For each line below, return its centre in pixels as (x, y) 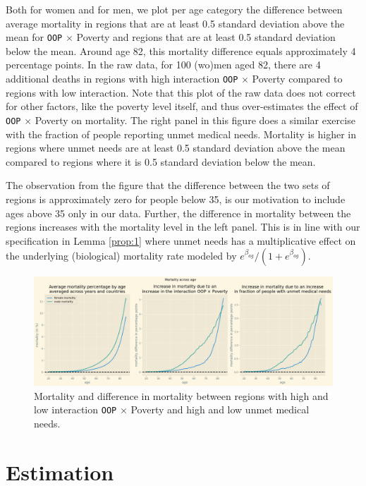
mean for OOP (34, 37)
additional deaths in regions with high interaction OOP (122, 79)
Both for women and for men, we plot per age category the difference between (174, 9)
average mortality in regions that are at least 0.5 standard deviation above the (175, 23)
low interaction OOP (75, 409)
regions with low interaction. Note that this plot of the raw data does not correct (181, 92)
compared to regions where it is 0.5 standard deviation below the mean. (161, 161)
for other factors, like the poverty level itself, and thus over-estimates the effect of (182, 106)
